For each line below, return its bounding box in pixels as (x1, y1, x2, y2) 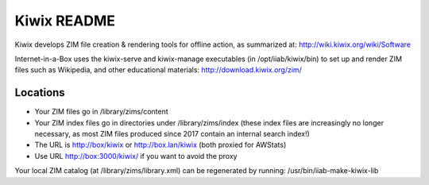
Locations (14, 86, 65, 99)
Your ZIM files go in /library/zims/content (34, 107, 168, 117)
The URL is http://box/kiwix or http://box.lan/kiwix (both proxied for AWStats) (34, 140, 287, 150)
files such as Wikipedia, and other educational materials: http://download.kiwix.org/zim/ (14, 65, 302, 75)
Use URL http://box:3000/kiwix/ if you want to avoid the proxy (34, 151, 238, 160)
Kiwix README (14, 12, 115, 29)
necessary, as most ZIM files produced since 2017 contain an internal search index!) (34, 129, 310, 139)
